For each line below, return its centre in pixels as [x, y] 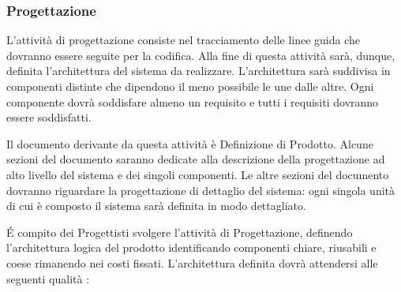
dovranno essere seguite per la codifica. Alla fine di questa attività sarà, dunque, [201, 55]
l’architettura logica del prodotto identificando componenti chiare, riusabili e [191, 247]
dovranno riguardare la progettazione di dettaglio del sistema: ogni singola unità [201, 190]
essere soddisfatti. [49, 117]
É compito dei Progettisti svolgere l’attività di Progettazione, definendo [180, 232]
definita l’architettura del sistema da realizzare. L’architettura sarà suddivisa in [199, 71]
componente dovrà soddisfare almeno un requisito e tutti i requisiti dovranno [193, 101]
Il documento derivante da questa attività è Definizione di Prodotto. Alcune [190, 143]
